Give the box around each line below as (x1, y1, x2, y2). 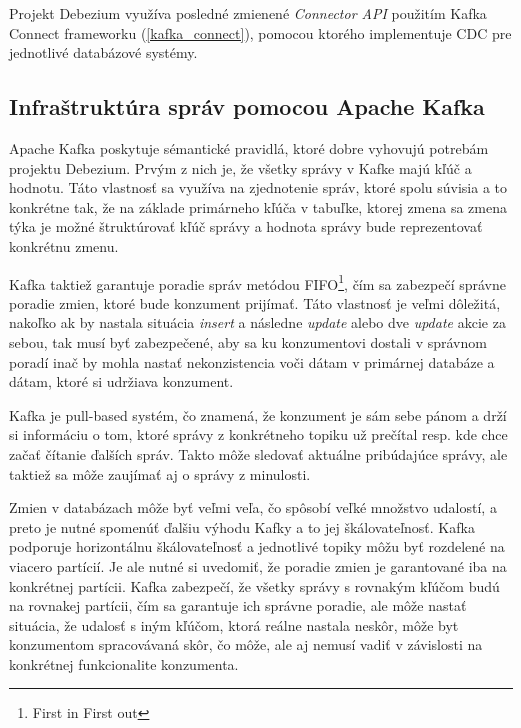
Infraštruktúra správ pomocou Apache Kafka (9, 91, 485, 122)
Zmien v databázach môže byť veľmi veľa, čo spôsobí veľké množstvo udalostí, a (9, 497, 497, 518)
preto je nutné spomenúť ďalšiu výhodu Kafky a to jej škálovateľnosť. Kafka (9, 516, 475, 537)
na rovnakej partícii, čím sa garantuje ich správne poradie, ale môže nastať (9, 595, 467, 616)
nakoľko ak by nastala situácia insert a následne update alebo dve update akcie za (9, 312, 506, 333)
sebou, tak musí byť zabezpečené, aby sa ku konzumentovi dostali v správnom (9, 331, 487, 352)
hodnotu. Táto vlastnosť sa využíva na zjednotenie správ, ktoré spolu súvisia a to (9, 177, 508, 198)
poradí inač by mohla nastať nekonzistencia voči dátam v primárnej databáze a (9, 351, 495, 372)
